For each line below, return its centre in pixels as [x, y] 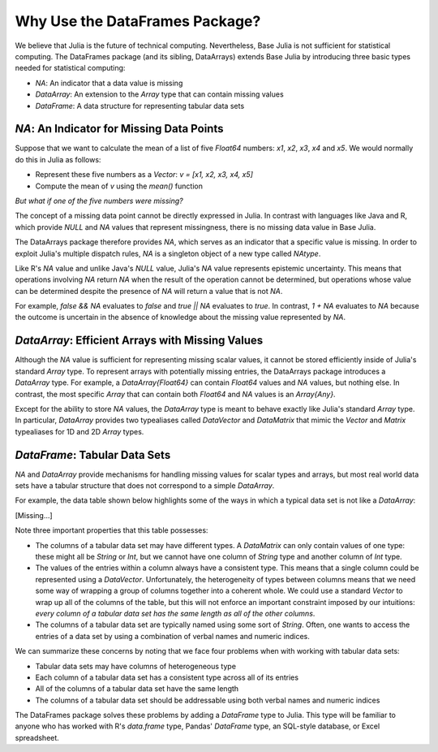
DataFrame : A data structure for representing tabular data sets [140, 106]
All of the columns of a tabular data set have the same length [137, 689]
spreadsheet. [37, 737]
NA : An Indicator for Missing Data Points [119, 129]
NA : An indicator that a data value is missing [109, 83]
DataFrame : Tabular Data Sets [93, 455]
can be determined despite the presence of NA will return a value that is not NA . [149, 291]
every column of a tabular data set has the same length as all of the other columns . [175, 613]
